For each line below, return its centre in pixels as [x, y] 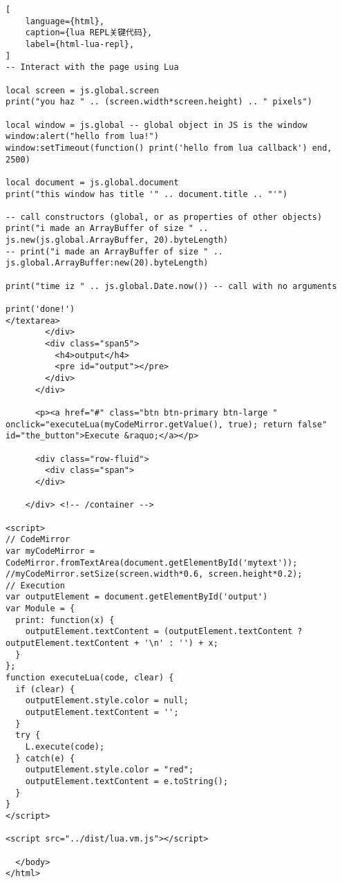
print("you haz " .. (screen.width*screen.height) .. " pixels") [159, 102]
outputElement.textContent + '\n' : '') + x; [112, 643]
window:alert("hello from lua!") [82, 137]
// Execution [35, 585]
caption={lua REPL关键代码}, [89, 33]
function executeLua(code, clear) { [90, 678]
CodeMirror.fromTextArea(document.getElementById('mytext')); [152, 563]
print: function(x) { [65, 620]
